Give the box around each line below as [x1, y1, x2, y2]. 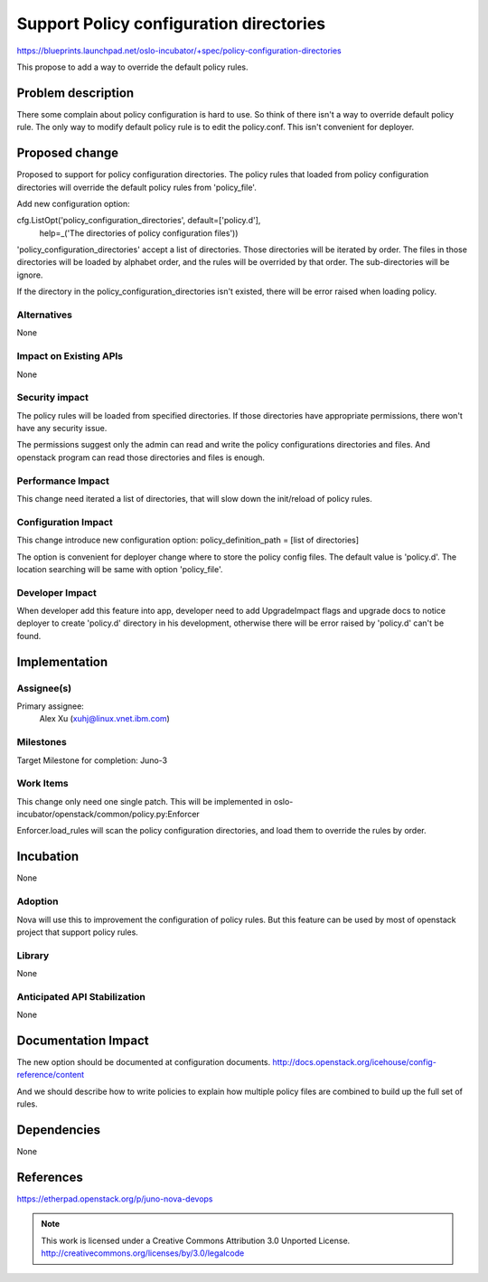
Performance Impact [16, 475, 110, 487]
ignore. [16, 269, 43, 280]
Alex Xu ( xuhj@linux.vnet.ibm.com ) [39, 713, 171, 724]
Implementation [16, 654, 108, 669]
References [16, 1169, 83, 1184]
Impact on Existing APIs [16, 350, 124, 363]
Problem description [16, 85, 135, 100]
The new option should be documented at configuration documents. [16, 1057, 271, 1068]
